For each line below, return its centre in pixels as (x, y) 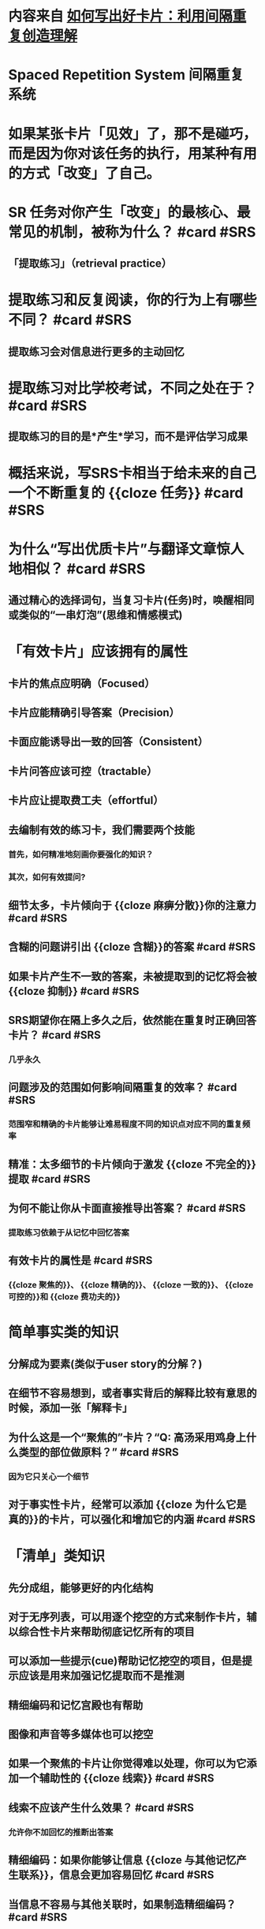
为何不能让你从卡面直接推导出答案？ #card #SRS (127, 1208)
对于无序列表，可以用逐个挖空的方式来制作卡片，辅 (132, 1617)
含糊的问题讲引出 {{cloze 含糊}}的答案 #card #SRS (132, 947)
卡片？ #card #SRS (54, 1035)
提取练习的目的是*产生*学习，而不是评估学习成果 (128, 437)
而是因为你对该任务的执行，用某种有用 (133, 153)
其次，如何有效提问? (47, 877)
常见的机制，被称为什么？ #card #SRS (132, 232)
